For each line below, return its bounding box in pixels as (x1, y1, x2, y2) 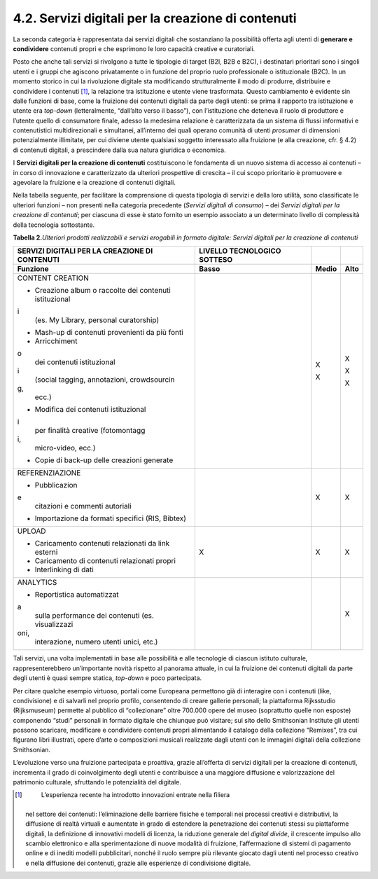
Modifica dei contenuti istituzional (34, 405, 146, 415)
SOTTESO (199, 255, 233, 265)
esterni (34, 547, 58, 557)
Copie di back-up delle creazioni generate (34, 455, 174, 465)
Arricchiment (34, 336, 78, 346)
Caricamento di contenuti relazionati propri (34, 556, 176, 566)
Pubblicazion (34, 480, 78, 490)
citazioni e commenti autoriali (34, 501, 132, 511)
